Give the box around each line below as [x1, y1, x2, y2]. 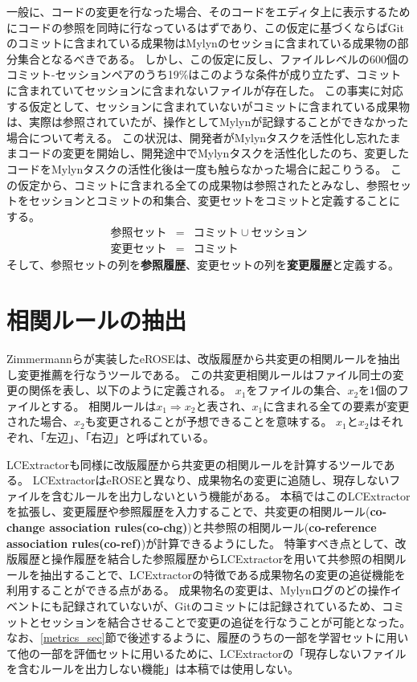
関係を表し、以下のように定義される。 [28, 382, 231, 398]
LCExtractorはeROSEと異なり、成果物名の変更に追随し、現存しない [32, 472, 390, 488]
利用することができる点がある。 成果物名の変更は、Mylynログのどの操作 [6, 582, 390, 598]
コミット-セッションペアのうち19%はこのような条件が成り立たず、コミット [6, 66, 402, 83]
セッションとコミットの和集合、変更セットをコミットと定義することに [28, 192, 400, 209]
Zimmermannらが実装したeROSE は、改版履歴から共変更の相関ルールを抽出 [6, 350, 401, 367]
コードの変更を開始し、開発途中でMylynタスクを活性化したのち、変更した [17, 145, 410, 161]
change [6, 519, 45, 536]
